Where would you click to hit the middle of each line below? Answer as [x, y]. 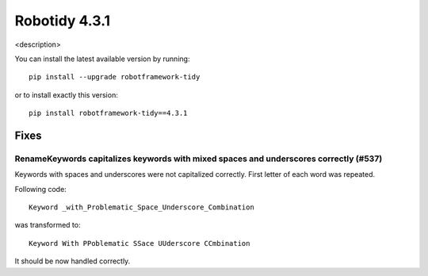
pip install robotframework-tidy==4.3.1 [108, 113]
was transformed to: [48, 225]
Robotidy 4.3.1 [63, 21]
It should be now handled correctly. [73, 261]
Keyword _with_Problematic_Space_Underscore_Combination [142, 207]
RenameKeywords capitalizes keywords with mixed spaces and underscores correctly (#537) [199, 159]
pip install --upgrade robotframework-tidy [115, 77]
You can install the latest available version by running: [102, 59]
